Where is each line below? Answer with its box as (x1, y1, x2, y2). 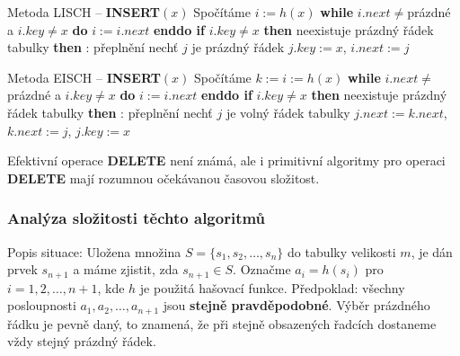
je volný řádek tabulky (226, 102, 350, 121)
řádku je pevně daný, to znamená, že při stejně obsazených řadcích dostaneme (7, 314, 437, 333)
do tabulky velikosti (287, 242, 396, 261)
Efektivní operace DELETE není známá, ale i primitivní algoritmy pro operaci (7, 151, 446, 170)
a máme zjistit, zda (73, 260, 179, 279)
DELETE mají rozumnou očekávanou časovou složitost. (7, 168, 320, 187)
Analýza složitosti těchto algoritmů (7, 207, 266, 229)
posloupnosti (7, 296, 76, 315)
